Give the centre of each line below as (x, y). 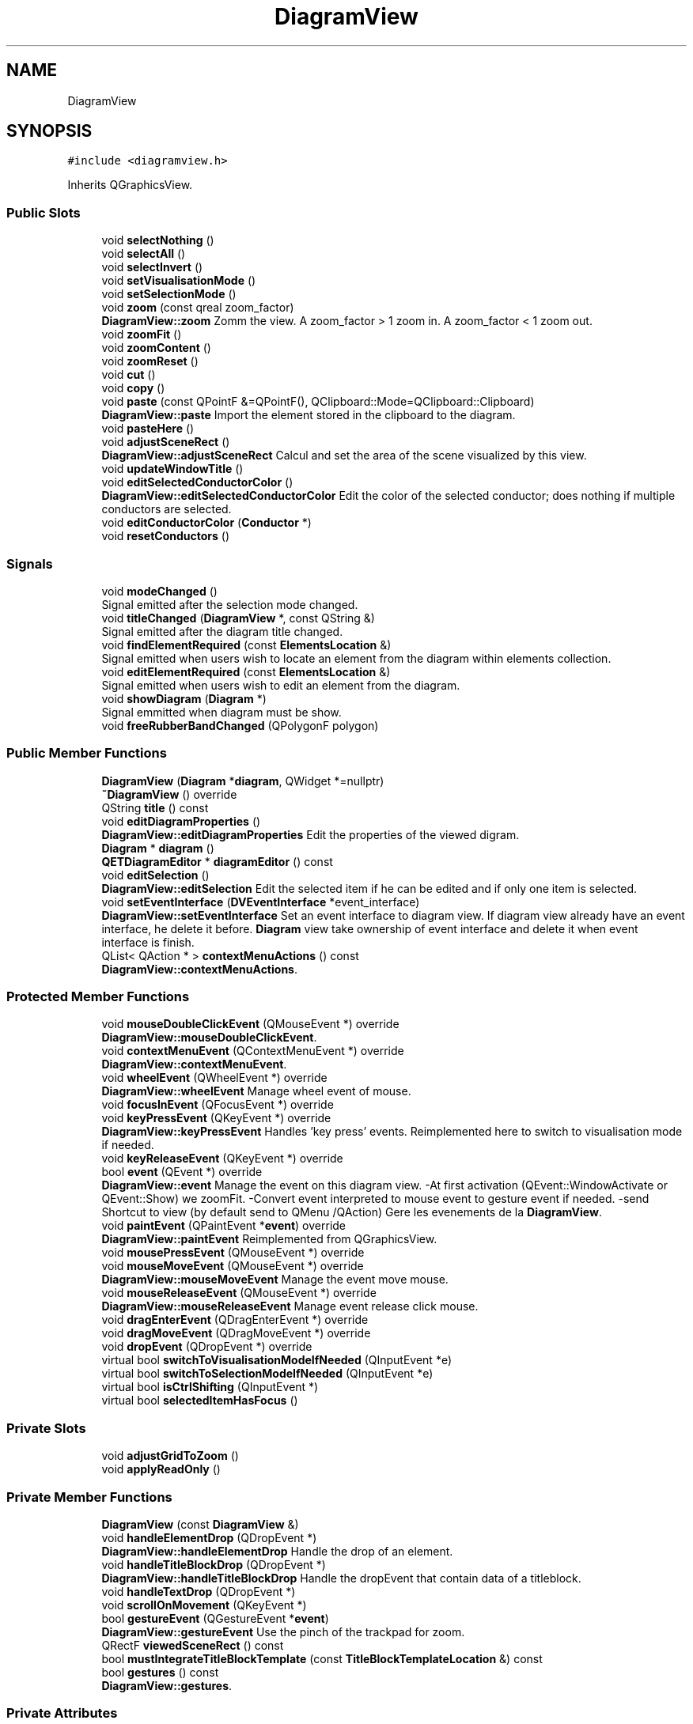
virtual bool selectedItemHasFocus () (200, 1401)
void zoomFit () (142, 335)
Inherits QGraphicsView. (130, 185)
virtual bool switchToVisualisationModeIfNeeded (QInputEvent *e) (277, 1360)
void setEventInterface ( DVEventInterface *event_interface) (261, 902)
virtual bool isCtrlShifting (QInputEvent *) (210, 1387)
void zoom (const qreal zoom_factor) (198, 308)
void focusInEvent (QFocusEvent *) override (218, 1105)
